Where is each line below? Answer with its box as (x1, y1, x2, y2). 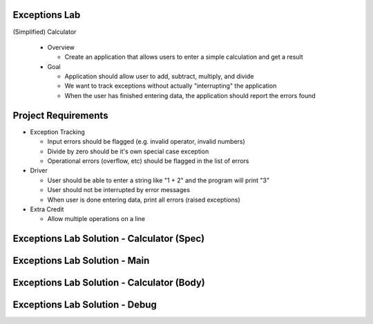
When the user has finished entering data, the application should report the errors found (64, 91, 316, 99)
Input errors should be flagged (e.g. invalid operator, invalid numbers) (47, 137, 245, 146)
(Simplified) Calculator (12, 28, 77, 36)
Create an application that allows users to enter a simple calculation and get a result (64, 53, 303, 61)
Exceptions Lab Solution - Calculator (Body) (12, 277, 205, 289)
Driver (30, 166, 48, 175)
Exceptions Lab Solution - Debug (12, 299, 157, 311)
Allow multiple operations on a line (47, 215, 145, 223)
